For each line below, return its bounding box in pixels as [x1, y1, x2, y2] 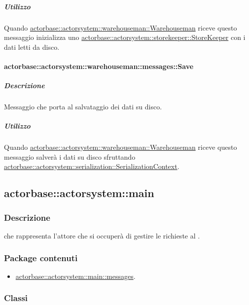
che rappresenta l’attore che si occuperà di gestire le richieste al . [4, 231, 200, 241]
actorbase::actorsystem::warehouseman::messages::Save [4, 61, 194, 71]
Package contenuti [4, 251, 78, 264]
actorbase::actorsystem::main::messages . [15, 271, 136, 281]
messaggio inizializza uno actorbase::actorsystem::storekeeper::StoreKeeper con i [4, 32, 246, 42]
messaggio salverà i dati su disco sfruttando [4, 151, 136, 162]
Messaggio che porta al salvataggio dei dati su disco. [4, 102, 162, 112]
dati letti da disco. [4, 41, 60, 52]
